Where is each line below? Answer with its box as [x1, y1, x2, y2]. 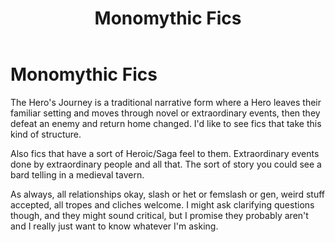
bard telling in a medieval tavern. [10, 168, 145, 181]
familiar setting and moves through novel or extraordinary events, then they [10, 107, 321, 119]
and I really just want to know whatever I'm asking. [10, 220, 219, 232]
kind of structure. [10, 128, 82, 140]
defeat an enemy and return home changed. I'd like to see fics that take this [10, 117, 322, 129]
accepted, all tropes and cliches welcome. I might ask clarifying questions [10, 198, 315, 211]
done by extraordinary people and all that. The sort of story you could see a [10, 158, 322, 170]
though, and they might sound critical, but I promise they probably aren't [10, 209, 309, 221]
